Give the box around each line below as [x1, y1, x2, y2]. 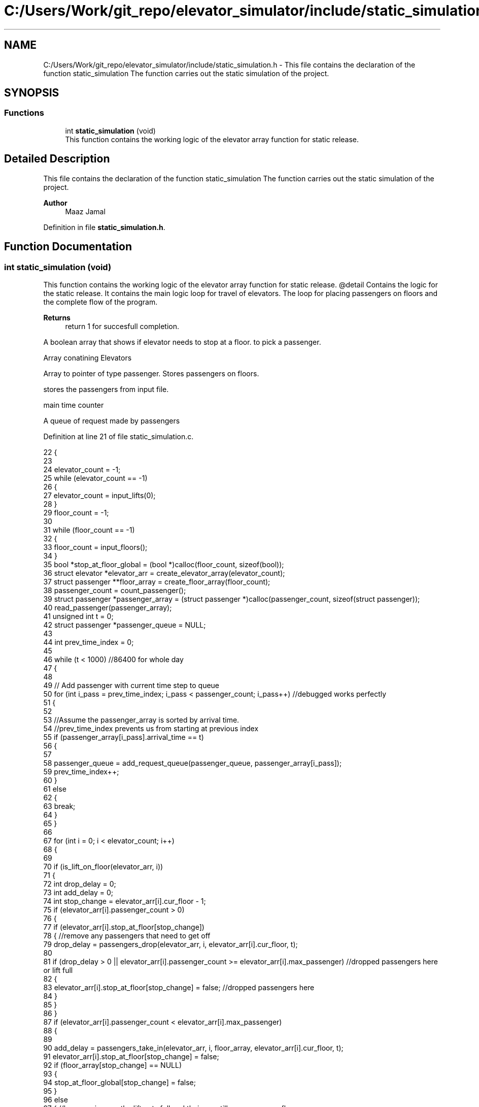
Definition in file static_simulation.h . [43, 222, 165, 232]
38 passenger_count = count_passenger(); [43, 585, 186, 595]
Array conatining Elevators [43, 353, 132, 362]
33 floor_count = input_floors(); [43, 542, 148, 551]
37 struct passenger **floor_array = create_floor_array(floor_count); [43, 577, 270, 586]
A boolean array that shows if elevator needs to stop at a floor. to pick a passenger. [43, 337, 321, 346]
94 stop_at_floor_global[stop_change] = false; [43, 1078, 196, 1087]
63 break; [43, 801, 76, 810]
